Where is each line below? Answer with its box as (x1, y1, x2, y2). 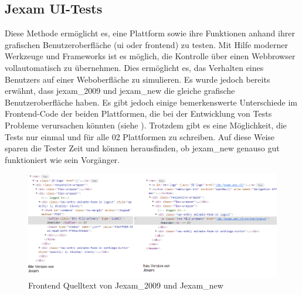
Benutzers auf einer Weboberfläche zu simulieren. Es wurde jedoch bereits (5, 73, 270, 85)
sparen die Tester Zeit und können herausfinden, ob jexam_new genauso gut (5, 142, 280, 154)
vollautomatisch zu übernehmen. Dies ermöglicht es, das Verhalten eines (5, 61, 264, 73)
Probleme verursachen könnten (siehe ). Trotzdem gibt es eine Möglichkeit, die (5, 118, 287, 131)
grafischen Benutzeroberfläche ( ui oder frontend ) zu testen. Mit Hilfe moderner (5, 38, 288, 50)
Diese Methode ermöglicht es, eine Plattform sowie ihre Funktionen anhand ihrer (5, 27, 295, 39)
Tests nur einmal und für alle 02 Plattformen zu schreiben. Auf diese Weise (5, 130, 275, 143)
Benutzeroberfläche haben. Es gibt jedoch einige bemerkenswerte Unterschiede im (5, 96, 297, 108)
